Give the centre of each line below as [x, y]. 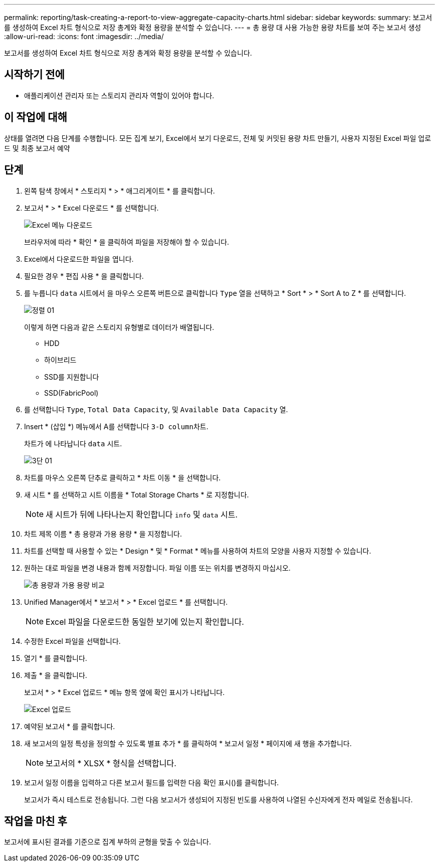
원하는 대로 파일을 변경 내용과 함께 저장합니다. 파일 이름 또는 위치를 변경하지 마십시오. [157, 568]
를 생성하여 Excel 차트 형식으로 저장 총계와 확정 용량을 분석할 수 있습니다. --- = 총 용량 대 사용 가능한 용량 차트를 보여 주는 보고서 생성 [213, 27]
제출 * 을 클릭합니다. [56, 675]
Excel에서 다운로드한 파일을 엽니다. [79, 259]
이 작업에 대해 [36, 117]
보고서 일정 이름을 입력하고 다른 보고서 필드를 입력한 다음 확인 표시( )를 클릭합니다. [152, 782]
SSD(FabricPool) [71, 393]
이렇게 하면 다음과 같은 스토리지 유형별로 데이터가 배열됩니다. [119, 327]
